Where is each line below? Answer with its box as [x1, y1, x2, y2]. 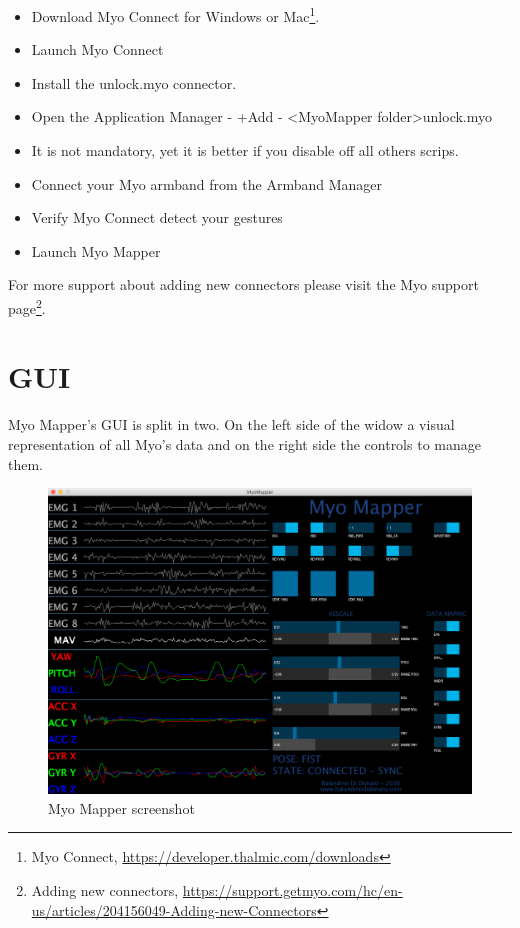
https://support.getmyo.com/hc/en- [182, 879, 403, 900]
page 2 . [8, 295, 46, 318]
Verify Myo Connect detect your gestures [31, 207, 283, 228]
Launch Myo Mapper [31, 240, 161, 261]
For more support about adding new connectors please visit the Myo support [8, 274, 479, 295]
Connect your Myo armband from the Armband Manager [31, 173, 383, 194]
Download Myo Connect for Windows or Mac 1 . [31, 3, 320, 26]
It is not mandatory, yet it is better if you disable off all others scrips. [31, 140, 459, 161]
